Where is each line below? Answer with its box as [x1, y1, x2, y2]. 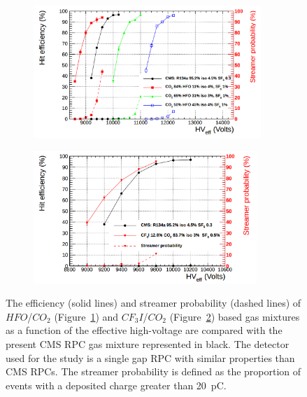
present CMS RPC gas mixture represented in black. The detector [6, 336, 290, 351]
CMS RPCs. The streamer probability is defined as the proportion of [6, 364, 301, 379]
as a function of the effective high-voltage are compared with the [6, 323, 283, 337]
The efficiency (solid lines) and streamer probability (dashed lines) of [6, 295, 301, 310]
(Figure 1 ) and [54, 309, 119, 323]
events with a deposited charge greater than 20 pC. [6, 377, 227, 392]
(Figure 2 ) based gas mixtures [169, 309, 300, 323]
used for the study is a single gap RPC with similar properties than [6, 350, 295, 365]
